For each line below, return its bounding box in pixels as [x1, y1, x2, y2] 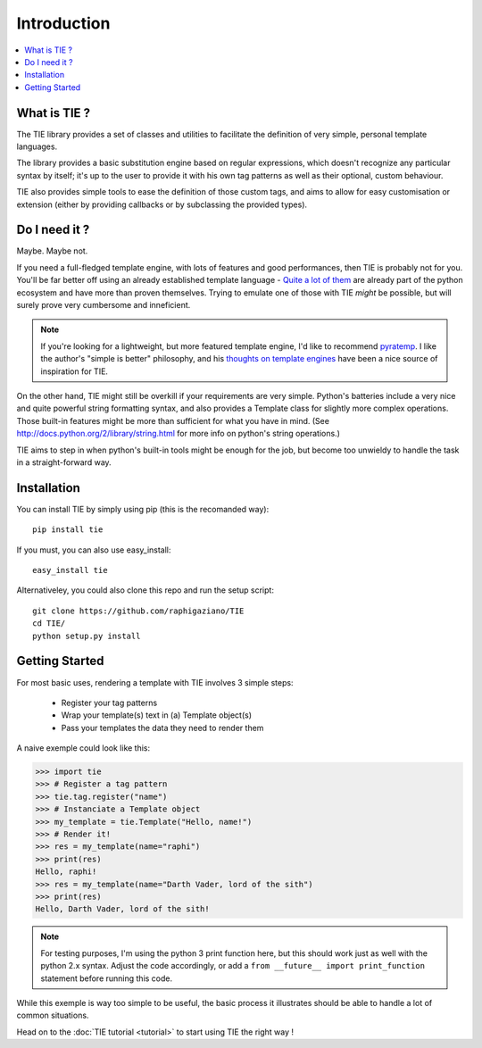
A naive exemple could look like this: [16, 743, 151, 753]
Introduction [16, 13, 111, 33]
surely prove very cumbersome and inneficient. [16, 300, 191, 311]
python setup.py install [32, 630, 141, 641]
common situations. [16, 1010, 89, 1021]
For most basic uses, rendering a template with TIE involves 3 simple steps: [16, 677, 294, 687]
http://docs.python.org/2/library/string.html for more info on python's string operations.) [16, 428, 341, 439]
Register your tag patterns [61, 697, 158, 708]
